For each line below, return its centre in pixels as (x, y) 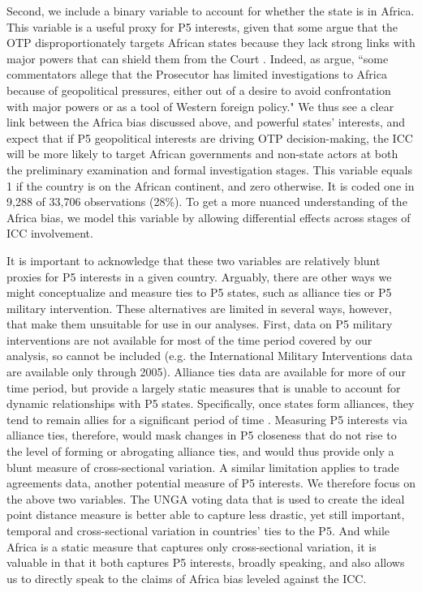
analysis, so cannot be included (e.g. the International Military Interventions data (210, 356)
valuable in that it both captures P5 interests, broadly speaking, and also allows (206, 562)
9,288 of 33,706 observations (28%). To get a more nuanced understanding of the (207, 202)
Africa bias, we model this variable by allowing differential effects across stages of (209, 217)
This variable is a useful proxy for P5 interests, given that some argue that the (202, 26)
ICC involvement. (50, 233)
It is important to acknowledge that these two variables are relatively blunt (194, 260)
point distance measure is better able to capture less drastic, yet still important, (206, 515)
